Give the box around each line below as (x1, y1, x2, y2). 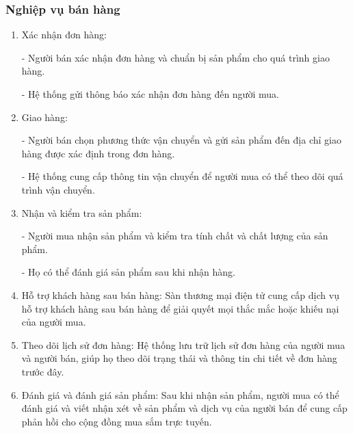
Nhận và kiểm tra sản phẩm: (21, 205, 142, 220)
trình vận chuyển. (21, 182, 95, 196)
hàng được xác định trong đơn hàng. (21, 146, 175, 160)
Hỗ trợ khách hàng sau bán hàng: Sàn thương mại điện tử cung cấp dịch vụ (21, 287, 339, 302)
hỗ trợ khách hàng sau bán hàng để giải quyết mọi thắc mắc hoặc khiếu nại (21, 301, 339, 315)
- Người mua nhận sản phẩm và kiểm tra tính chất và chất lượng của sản (21, 228, 328, 243)
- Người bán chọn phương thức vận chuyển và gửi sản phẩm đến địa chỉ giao (21, 133, 341, 147)
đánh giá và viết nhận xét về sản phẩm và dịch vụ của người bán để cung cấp (21, 401, 348, 415)
